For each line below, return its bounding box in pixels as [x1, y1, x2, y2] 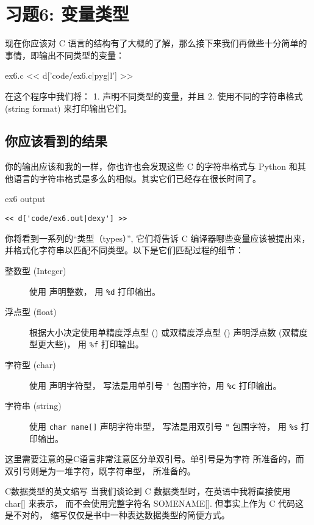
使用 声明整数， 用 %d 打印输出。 [29, 284, 160, 297]
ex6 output [5, 192, 46, 205]
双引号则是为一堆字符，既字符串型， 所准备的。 [5, 464, 196, 477]
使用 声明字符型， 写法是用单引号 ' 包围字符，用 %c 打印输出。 [29, 378, 282, 391]
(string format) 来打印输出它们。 [5, 101, 132, 114]
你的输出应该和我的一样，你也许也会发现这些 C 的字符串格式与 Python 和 [5, 160, 298, 173]
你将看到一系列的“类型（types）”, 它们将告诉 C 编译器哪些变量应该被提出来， [5, 231, 310, 244]
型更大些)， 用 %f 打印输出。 [29, 338, 144, 350]
